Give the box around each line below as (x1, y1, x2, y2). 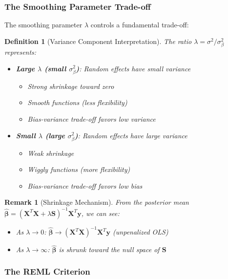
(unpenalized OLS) (113, 227, 168, 237)
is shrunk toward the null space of (59, 244, 160, 255)
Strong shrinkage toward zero (27, 81, 114, 91)
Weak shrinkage (27, 148, 74, 158)
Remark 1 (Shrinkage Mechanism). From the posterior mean (4, 197, 189, 207)
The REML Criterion (4, 265, 90, 277)
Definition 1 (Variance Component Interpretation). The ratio (4, 36, 192, 46)
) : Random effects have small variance (76, 63, 191, 73)
